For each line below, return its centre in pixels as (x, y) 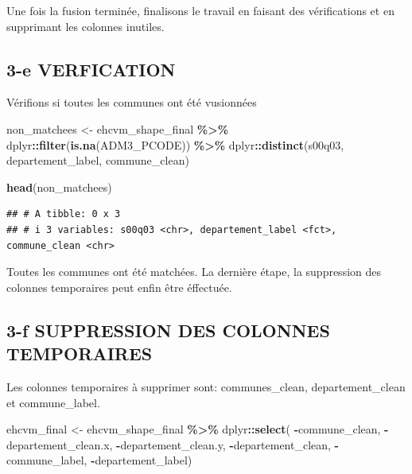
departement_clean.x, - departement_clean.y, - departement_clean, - (173, 444)
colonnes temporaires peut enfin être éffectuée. (119, 287)
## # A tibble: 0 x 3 (64, 214)
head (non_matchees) (59, 186)
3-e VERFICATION (91, 69)
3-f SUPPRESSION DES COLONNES (168, 330)
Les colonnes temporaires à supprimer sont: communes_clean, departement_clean (206, 386)
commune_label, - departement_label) (99, 460)
